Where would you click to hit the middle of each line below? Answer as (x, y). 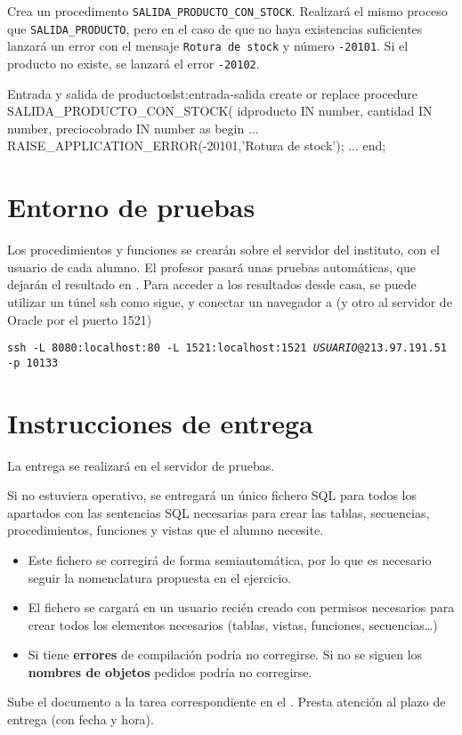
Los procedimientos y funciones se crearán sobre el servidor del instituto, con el (223, 250)
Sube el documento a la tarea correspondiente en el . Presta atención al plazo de (227, 702)
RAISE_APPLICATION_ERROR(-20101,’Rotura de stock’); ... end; (197, 145)
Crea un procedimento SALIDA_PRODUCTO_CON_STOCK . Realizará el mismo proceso (227, 11)
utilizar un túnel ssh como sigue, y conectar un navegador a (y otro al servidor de (230, 301)
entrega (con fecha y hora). (81, 719)
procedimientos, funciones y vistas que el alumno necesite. (166, 530)
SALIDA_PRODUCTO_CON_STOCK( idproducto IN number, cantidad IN (220, 111)
